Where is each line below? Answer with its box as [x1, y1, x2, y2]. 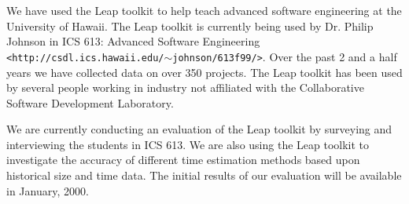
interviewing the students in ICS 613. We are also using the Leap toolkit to [6, 136, 370, 152]
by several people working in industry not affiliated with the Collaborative [6, 79, 364, 96]
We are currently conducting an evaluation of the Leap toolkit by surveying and [6, 121, 392, 137]
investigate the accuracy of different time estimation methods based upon [6, 151, 360, 168]
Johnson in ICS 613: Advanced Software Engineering [6, 33, 260, 49]
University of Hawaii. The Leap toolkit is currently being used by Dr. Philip [6, 17, 374, 34]
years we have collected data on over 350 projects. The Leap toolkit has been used [6, 64, 403, 80]
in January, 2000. [6, 182, 89, 199]
